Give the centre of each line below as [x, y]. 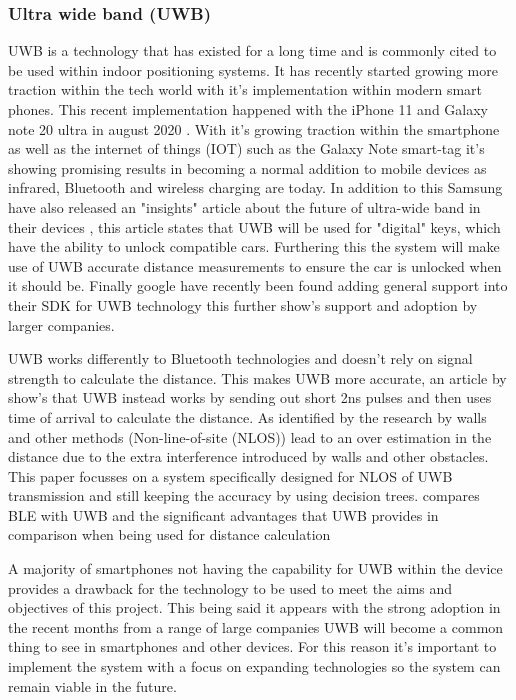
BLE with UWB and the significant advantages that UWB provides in [223, 514]
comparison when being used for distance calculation [169, 534]
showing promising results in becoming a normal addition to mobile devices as [247, 167]
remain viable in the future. [92, 685]
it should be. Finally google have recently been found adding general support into [258, 285]
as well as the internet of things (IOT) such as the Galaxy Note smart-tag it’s [246, 148]
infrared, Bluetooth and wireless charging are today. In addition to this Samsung [255, 187]
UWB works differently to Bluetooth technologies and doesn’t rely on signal [240, 358]
